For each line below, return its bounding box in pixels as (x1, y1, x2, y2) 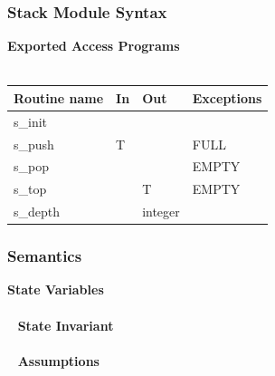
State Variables (7, 280, 104, 299)
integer (142, 202, 180, 221)
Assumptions (17, 351, 100, 370)
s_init (14, 111, 48, 130)
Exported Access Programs (7, 36, 180, 55)
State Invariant (17, 315, 114, 334)
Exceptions (192, 88, 262, 107)
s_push (14, 134, 54, 153)
